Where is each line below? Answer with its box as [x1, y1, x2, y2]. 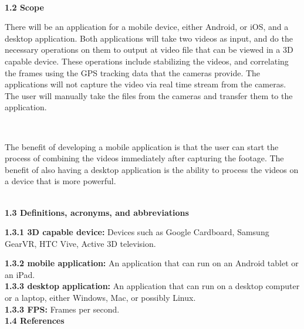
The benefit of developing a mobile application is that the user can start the [5, 140, 279, 152]
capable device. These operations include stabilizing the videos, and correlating [5, 55, 289, 67]
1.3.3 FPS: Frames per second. [5, 303, 120, 315]
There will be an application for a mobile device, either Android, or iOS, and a [5, 21, 289, 33]
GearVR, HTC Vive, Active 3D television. [5, 237, 156, 249]
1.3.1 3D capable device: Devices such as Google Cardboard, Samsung [5, 226, 269, 238]
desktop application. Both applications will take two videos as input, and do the [5, 32, 293, 44]
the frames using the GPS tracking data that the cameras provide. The [5, 66, 261, 79]
